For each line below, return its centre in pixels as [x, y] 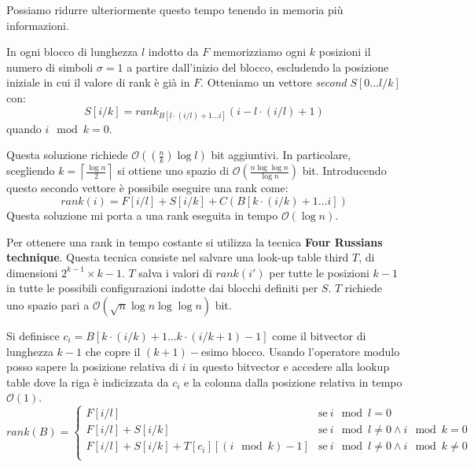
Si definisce [33, 335]
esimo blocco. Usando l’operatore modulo [300, 351]
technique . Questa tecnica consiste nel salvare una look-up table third [178, 257]
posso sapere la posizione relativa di [92, 367]
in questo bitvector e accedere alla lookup [290, 367]
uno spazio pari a [48, 304]
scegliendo [31, 170]
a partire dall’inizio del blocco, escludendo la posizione [258, 67]
